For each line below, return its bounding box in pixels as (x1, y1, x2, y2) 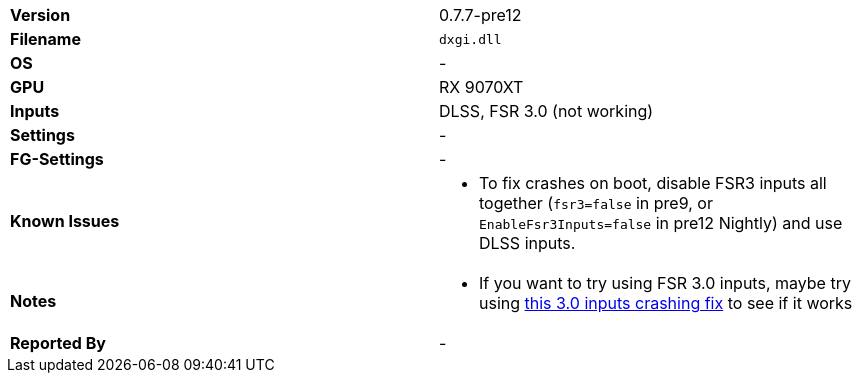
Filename (10, 29, 81, 49)
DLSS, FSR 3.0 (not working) (439, 101, 654, 121)
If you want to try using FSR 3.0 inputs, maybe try (479, 273, 851, 293)
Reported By (10, 333, 106, 353)
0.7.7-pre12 (439, 5, 522, 25)
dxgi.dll (439, 31, 502, 47)
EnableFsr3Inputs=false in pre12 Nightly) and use (479, 213, 843, 233)
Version (10, 5, 71, 25)
